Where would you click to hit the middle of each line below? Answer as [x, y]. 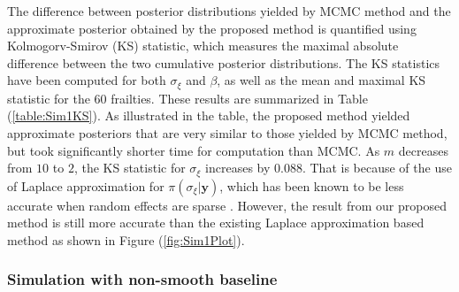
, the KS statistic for [130, 168]
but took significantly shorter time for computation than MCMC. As [194, 150]
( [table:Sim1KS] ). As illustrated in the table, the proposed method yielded [209, 115]
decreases [423, 150]
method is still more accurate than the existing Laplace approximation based [216, 223]
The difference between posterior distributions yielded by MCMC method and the [229, 11]
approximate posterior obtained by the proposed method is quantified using [212, 28]
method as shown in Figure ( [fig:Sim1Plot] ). [126, 239]
